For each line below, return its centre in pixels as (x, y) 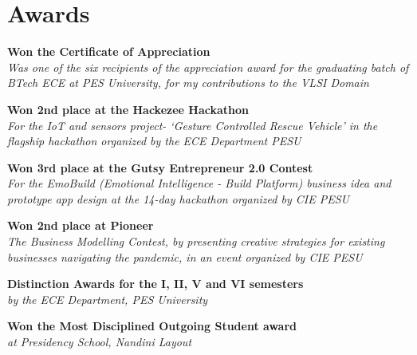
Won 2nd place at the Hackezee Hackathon (128, 109)
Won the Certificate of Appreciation (109, 51)
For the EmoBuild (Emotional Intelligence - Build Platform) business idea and (199, 183)
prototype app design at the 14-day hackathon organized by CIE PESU (178, 198)
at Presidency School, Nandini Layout (100, 342)
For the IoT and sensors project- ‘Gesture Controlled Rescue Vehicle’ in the (193, 125)
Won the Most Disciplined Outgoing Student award (152, 326)
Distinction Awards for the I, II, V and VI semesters (155, 284)
